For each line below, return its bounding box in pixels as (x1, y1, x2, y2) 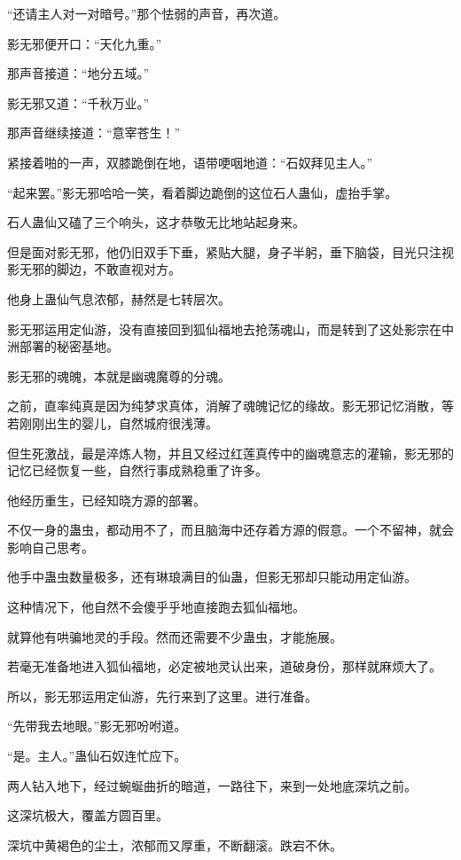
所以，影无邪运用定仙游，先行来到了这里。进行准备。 (7, 686, 317, 705)
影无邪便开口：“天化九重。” (7, 34, 162, 52)
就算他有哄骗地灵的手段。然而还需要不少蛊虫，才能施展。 (7, 627, 342, 645)
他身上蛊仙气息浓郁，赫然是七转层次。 (7, 289, 230, 308)
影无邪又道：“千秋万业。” (7, 93, 150, 112)
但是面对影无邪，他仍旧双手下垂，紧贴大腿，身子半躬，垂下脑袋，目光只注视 (7, 242, 454, 261)
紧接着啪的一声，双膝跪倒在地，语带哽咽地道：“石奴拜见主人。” (7, 152, 373, 171)
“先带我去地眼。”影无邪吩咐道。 (7, 716, 187, 735)
